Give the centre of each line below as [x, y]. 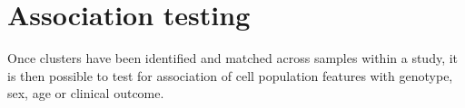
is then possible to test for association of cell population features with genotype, [230, 75]
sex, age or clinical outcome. [86, 93]
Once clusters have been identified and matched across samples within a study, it [233, 58]
